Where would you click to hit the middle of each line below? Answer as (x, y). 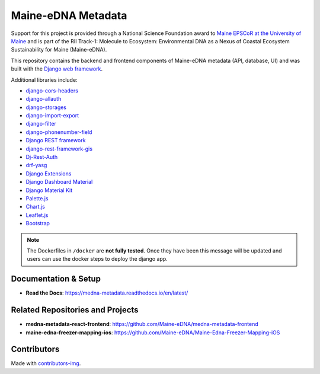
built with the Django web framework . (57, 69)
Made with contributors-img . (46, 363)
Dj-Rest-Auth (42, 157)
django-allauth (44, 99)
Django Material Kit (49, 190)
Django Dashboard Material (59, 182)
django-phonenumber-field (59, 132)
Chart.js (36, 207)
